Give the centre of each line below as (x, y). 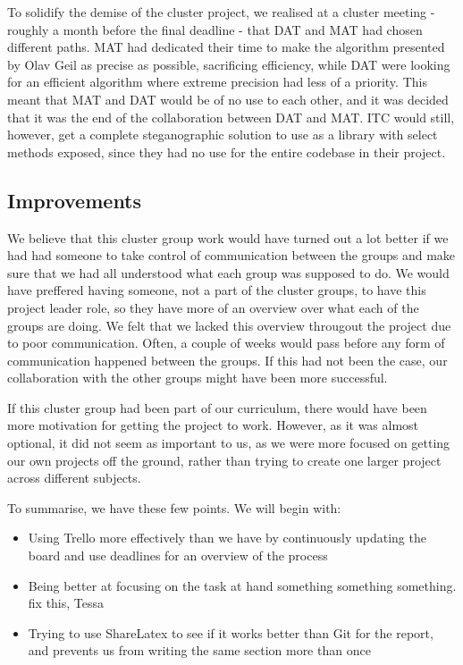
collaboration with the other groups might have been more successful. (198, 378)
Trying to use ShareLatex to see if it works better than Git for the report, (231, 632)
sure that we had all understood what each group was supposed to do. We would (228, 272)
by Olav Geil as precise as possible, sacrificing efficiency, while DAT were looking (229, 64)
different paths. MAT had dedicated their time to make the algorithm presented (226, 47)
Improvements (75, 200)
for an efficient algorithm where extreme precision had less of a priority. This (217, 82)
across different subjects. (74, 478)
